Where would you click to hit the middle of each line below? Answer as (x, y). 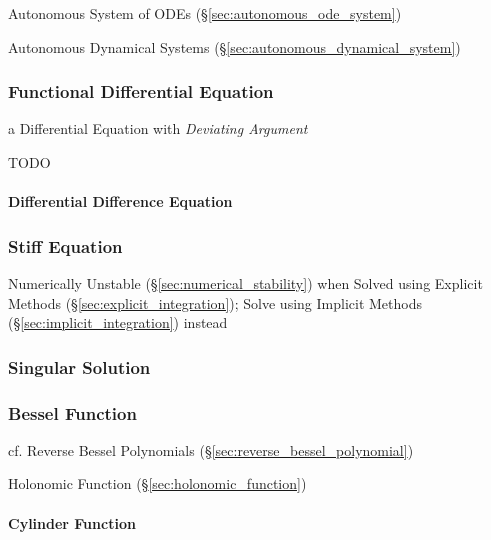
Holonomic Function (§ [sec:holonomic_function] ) (157, 483)
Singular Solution (79, 366)
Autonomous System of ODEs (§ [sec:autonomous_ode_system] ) (205, 13)
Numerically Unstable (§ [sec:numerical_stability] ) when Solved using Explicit (245, 283)
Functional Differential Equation (141, 91)
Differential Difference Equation (120, 201)
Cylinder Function (72, 522)
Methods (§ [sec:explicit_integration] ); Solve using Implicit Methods (215, 302)
